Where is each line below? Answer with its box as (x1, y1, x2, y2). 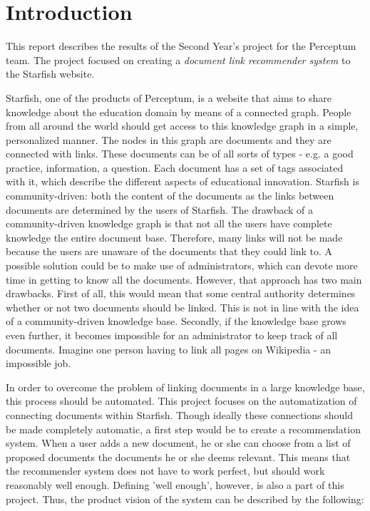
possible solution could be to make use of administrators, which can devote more (6, 258, 358, 273)
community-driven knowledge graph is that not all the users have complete (6, 216, 332, 231)
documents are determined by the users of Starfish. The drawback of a (6, 202, 313, 217)
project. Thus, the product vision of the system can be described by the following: (6, 491, 364, 506)
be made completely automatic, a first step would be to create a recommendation (6, 421, 361, 436)
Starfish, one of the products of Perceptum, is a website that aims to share (6, 90, 332, 105)
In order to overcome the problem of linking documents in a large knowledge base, (6, 379, 365, 394)
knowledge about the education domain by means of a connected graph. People (6, 104, 351, 119)
